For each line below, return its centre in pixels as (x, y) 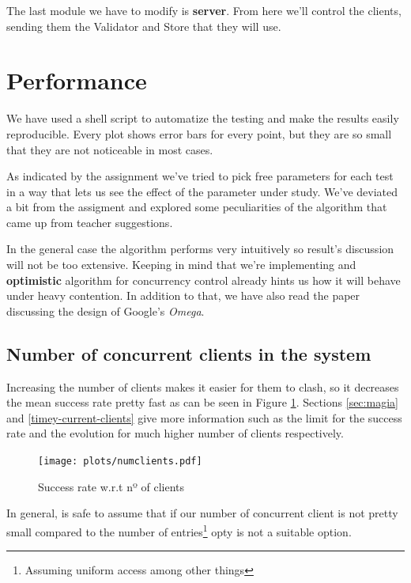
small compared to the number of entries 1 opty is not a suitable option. (179, 530)
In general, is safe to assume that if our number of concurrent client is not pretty (202, 513)
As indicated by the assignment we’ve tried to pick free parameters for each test (200, 176)
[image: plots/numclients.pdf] (120, 462)
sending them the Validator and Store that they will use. (144, 26)
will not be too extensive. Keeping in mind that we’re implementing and (181, 265)
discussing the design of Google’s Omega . (106, 310)
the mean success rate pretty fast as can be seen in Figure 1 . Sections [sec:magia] (202, 402)
